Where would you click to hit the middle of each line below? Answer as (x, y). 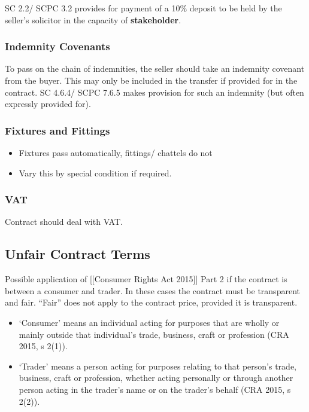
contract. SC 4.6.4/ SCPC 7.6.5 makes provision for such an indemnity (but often (154, 92)
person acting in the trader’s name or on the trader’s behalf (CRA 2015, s (155, 389)
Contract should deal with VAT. (64, 222)
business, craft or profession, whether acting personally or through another (156, 378)
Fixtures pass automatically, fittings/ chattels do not (116, 152)
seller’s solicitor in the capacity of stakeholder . (93, 19)
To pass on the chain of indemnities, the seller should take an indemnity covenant (155, 68)
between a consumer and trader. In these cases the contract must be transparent (152, 290)
